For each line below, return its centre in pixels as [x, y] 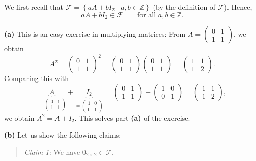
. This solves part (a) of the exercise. [132, 117]
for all [147, 15]
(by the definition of [184, 7]
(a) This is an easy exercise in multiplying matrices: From [95, 34]
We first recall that [34, 7]
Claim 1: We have [52, 152]
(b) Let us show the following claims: [63, 135]
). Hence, [238, 7]
